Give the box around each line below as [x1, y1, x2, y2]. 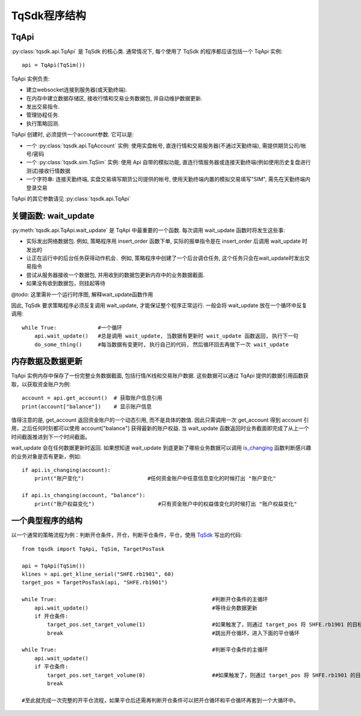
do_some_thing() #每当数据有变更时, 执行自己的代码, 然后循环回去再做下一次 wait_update [34, 341, 289, 348]
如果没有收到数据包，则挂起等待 [26, 280, 105, 287]
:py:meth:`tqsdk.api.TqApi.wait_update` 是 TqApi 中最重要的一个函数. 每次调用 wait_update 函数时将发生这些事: [11, 226, 285, 234]
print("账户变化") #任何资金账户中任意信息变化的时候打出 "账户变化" [34, 475, 276, 482]
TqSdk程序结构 [11, 9, 87, 22]
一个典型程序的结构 [11, 516, 82, 526]
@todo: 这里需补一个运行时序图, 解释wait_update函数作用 [11, 290, 153, 298]
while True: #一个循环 [22, 324, 123, 331]
